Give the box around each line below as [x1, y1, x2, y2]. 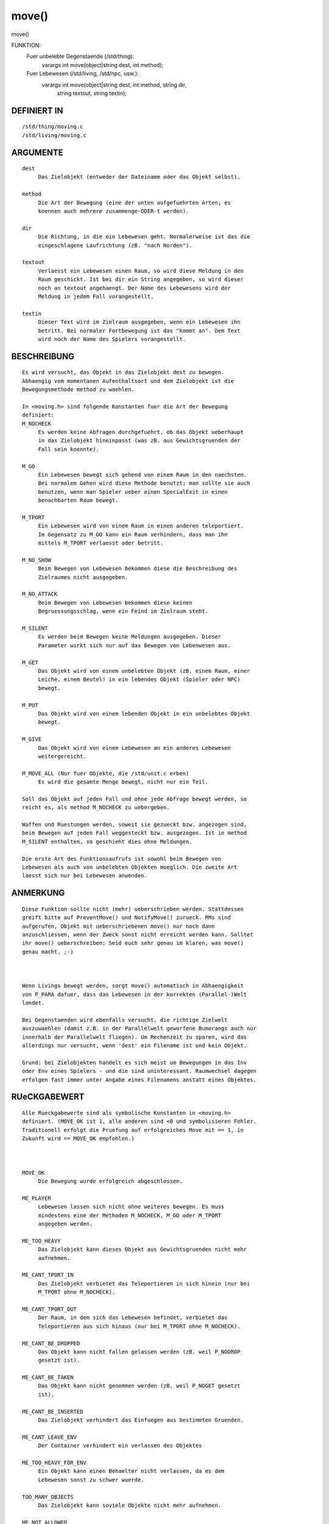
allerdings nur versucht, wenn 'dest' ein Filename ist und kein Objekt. [22, 1042, 247, 1049]
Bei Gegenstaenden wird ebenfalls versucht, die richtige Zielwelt [22, 1016, 228, 1024]
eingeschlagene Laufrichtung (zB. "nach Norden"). [38, 241, 193, 249]
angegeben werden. [38, 1220, 93, 1228]
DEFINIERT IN [11, 105, 63, 116]
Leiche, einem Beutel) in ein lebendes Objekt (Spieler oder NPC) [38, 676, 241, 683]
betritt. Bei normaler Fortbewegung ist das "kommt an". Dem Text [38, 327, 241, 334]
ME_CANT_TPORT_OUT [22, 1305, 77, 1312]
